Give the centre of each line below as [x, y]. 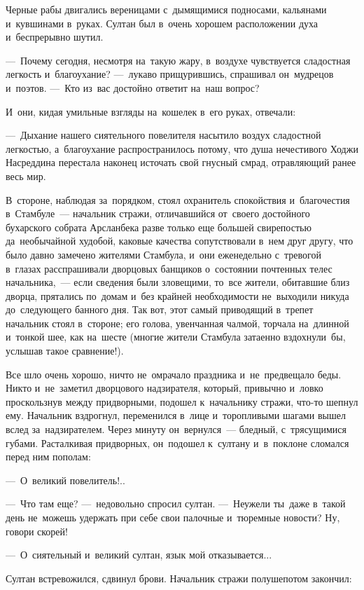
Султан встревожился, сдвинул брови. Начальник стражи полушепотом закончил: [179, 578]
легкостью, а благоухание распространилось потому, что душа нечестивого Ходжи [182, 148]
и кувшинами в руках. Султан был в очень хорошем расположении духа [162, 23]
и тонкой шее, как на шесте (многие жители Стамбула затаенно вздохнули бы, [176, 337]
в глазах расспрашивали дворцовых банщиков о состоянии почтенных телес [169, 268]
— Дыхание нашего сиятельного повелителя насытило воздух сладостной [163, 135]
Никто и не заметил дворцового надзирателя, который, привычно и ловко [164, 388]
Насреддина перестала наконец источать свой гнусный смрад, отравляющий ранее [181, 162]
